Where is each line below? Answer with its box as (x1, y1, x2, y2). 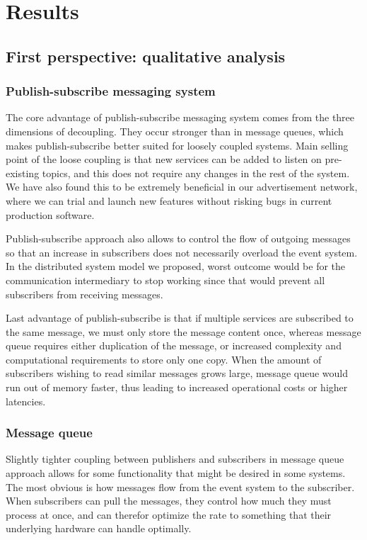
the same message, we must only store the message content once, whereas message (6, 324, 361, 339)
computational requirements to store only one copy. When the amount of (6, 351, 322, 366)
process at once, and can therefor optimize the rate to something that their (6, 507, 332, 522)
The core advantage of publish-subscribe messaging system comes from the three (6, 110, 355, 125)
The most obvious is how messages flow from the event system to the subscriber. (6, 479, 355, 494)
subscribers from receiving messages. (6, 286, 163, 301)
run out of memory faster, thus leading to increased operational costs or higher (6, 380, 348, 395)
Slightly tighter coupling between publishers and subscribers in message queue (6, 451, 344, 466)
